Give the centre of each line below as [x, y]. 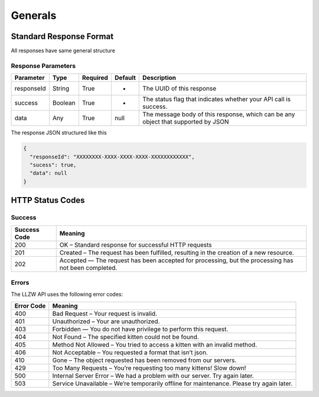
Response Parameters [43, 66]
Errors [20, 282]
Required [95, 78]
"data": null [48, 173]
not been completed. [88, 267]
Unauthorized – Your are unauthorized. [106, 321]
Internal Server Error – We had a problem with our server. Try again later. [153, 376]
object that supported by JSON [186, 122]
